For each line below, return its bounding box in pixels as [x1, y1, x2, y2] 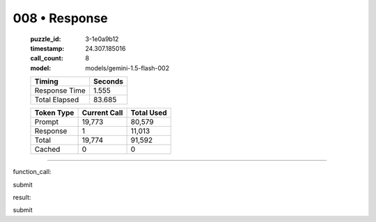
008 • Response [13, 10, 108, 26]
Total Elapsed [34, 95, 79, 104]
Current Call [81, 108, 123, 118]
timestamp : [30, 44, 65, 52]
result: [13, 193, 31, 201]
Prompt [34, 117, 59, 127]
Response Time [34, 86, 86, 95]
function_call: [13, 168, 52, 176]
